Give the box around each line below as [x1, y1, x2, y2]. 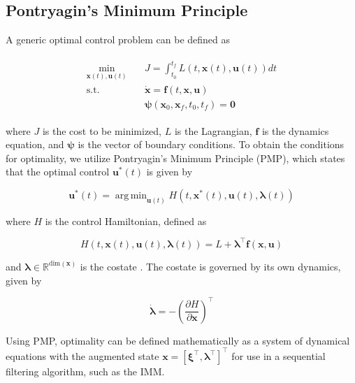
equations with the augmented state [6, 348, 159, 363]
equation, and [6, 137, 64, 152]
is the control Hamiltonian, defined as [45, 213, 207, 228]
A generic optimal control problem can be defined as [6, 32, 231, 47]
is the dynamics [261, 123, 329, 138]
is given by [146, 164, 193, 179]
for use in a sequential [231, 348, 326, 363]
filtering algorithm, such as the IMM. [6, 363, 165, 378]
